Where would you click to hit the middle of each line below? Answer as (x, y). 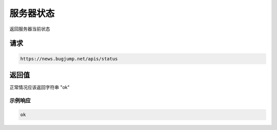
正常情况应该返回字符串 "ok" (40, 87)
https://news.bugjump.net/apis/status (69, 59)
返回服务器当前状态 (30, 29)
